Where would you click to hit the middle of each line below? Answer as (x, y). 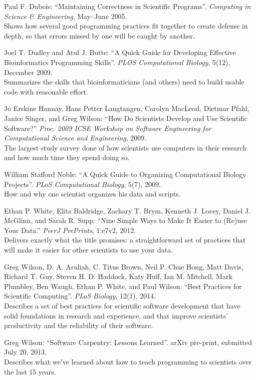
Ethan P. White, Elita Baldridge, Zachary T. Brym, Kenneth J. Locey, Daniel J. (127, 210)
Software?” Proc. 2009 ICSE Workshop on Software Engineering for (108, 128)
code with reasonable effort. (46, 91)
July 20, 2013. (25, 352)
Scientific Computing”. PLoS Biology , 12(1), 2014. (80, 296)
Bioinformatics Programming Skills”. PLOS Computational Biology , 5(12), (117, 62)
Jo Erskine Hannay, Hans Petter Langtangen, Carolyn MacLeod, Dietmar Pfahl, (127, 108)
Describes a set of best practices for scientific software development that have (122, 306)
